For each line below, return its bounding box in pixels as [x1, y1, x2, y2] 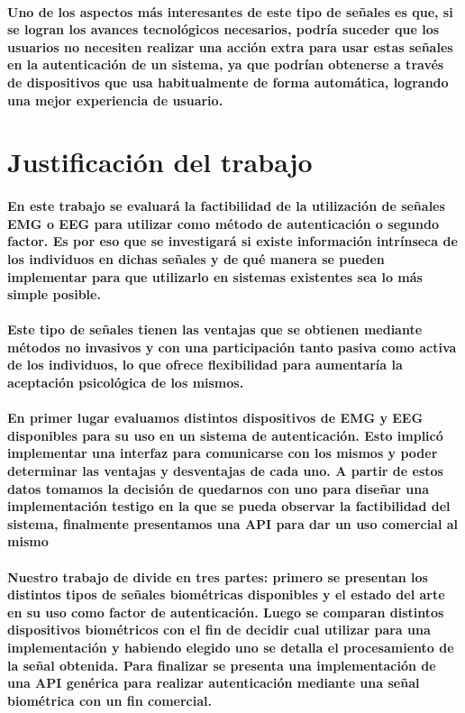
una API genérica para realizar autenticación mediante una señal [7, 673, 420, 692]
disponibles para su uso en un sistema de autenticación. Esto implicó [7, 425, 443, 444]
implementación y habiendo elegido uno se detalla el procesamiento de [7, 637, 454, 656]
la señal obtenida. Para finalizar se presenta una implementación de [7, 655, 436, 674]
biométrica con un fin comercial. [7, 690, 212, 709]
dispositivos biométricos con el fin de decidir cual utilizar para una [7, 620, 431, 639]
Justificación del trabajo [7, 143, 313, 180]
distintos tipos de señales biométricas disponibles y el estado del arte [7, 585, 445, 604]
